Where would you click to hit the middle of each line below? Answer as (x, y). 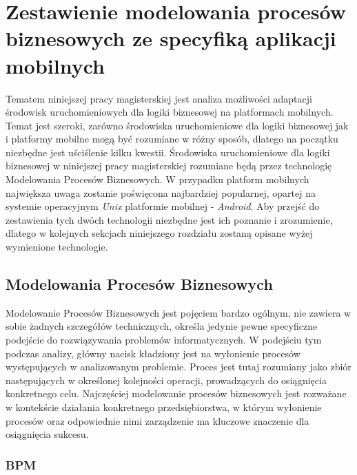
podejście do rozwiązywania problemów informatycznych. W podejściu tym (164, 340)
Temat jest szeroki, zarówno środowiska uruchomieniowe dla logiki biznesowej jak (177, 125)
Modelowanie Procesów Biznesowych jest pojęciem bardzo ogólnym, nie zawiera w (178, 312)
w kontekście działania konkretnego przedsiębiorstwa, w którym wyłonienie (164, 407)
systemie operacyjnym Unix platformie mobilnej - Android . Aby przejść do (163, 206)
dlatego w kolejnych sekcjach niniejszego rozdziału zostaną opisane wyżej (159, 233)
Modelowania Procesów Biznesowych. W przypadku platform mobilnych (157, 179)
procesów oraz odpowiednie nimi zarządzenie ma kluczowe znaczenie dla (157, 420)
